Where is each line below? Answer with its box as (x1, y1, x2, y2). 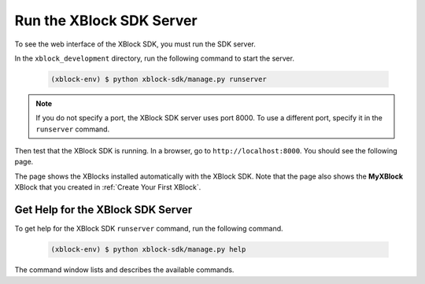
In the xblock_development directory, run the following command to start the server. (14, 53, 295, 63)
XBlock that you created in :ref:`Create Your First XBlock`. (14, 183, 201, 192)
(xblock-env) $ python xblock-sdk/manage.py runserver (50, 75, 267, 83)
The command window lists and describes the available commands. (14, 265, 235, 275)
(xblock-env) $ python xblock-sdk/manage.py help (50, 245, 246, 254)
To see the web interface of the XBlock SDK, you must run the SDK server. (14, 39, 256, 49)
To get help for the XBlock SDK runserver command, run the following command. (14, 224, 283, 234)
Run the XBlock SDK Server (14, 12, 198, 29)
